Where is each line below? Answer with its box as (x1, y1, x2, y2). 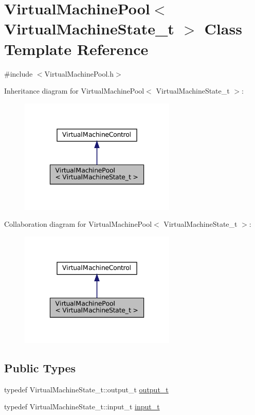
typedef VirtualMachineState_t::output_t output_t (4, 384, 169, 394)
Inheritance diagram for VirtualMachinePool (4, 85, 144, 96)
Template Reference (4, 38, 149, 59)
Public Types (4, 359, 76, 375)
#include (4, 68, 33, 79)
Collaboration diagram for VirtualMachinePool (4, 219, 152, 229)
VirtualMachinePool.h (44, 68, 114, 79)
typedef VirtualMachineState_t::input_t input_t (4, 401, 160, 412)
